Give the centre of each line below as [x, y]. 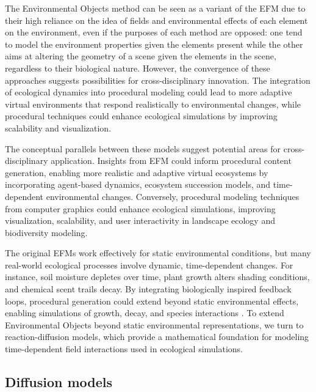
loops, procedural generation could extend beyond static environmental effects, [152, 301]
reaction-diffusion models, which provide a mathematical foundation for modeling [157, 337]
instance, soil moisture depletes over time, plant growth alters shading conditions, [157, 277]
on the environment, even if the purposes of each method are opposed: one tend [154, 32]
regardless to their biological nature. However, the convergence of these [138, 68]
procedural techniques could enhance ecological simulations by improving [141, 116]
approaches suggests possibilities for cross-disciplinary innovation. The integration [158, 80]
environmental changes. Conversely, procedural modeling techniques [173, 196]
